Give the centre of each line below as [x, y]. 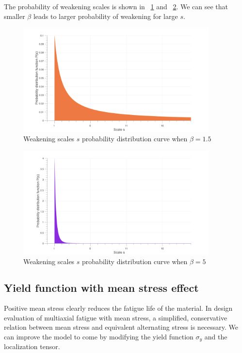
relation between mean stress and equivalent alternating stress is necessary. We [121, 327]
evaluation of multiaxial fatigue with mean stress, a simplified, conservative [116, 317]
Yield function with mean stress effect [101, 288]
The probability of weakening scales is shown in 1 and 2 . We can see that [116, 6]
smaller [15, 16]
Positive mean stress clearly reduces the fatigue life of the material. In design [118, 308]
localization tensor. [32, 346]
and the [216, 336]
